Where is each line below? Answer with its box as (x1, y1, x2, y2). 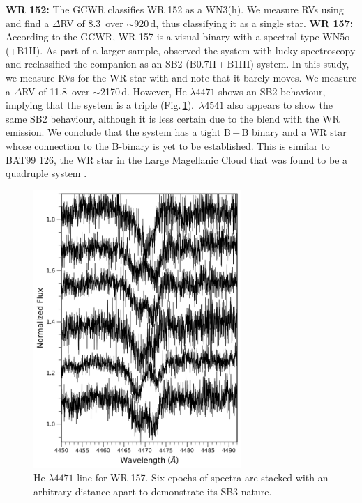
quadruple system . (6, 166, 87, 180)
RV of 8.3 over (60, 15, 123, 30)
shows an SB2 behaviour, (218, 84, 326, 98)
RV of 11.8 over (22, 84, 90, 98)
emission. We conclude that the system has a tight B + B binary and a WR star (6, 125, 347, 139)
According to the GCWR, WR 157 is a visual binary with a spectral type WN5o (6, 29, 350, 44)
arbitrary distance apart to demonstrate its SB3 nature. (33, 483, 272, 498)
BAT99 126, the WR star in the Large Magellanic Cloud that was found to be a (6, 152, 348, 167)
